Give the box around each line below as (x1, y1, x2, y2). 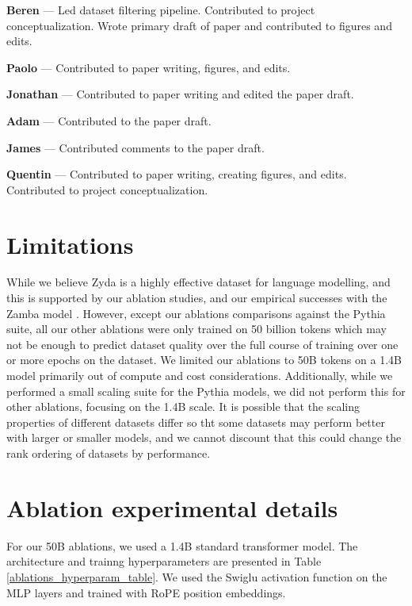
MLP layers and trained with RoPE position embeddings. (6, 584, 286, 600)
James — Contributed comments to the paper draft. (6, 139, 265, 155)
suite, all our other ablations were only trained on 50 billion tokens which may (6, 320, 387, 337)
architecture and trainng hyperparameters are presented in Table (6, 553, 322, 570)
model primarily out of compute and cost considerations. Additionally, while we (6, 367, 393, 384)
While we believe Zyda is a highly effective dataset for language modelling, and (6, 274, 391, 290)
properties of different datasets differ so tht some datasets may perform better (6, 413, 385, 430)
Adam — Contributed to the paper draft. (6, 112, 212, 128)
